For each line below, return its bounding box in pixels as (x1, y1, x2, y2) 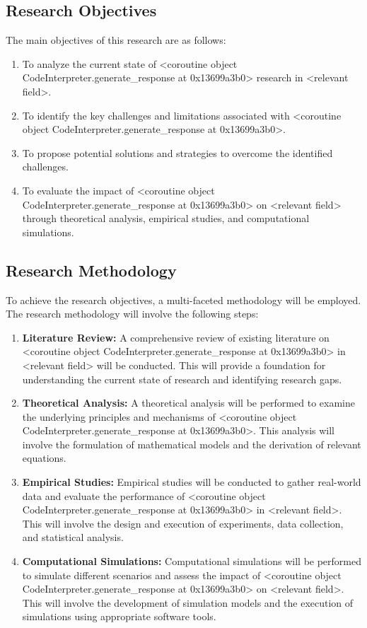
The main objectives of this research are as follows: (6, 33, 226, 47)
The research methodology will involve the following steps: (6, 306, 259, 321)
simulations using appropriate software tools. (22, 609, 216, 624)
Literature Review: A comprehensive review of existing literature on (22, 330, 330, 344)
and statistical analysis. (22, 530, 124, 545)
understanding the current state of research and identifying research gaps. (22, 371, 342, 386)
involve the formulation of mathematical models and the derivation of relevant (22, 436, 361, 451)
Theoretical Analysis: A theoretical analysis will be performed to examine (22, 395, 355, 410)
